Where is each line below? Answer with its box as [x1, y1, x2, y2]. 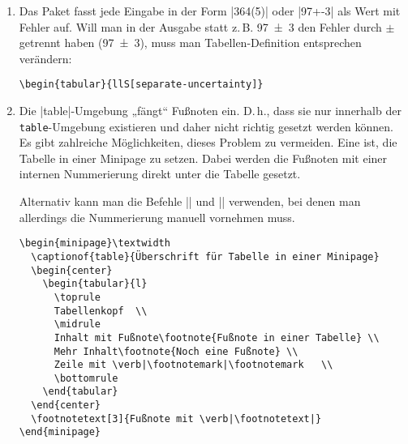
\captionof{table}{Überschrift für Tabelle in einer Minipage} [31, 250, 380, 263]
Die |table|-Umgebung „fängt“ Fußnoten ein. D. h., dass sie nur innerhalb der [19, 102, 402, 119]
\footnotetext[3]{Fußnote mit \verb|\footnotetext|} [31, 412, 322, 425]
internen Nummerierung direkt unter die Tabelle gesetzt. [19, 165, 301, 182]
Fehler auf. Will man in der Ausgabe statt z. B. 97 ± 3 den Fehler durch [19, 18, 382, 35]
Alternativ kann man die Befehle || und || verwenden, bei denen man [19, 193, 361, 210]
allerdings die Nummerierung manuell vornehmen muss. [19, 208, 295, 225]
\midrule [54, 318, 101, 331]
